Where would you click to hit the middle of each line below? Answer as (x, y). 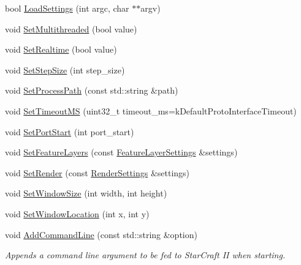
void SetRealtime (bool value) (61, 49)
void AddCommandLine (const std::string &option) (101, 234)
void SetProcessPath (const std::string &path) (92, 90)
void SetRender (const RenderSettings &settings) (97, 172)
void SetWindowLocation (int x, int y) (77, 213)
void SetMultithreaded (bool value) (71, 28)
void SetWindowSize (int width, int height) (86, 193)
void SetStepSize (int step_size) (65, 69)
